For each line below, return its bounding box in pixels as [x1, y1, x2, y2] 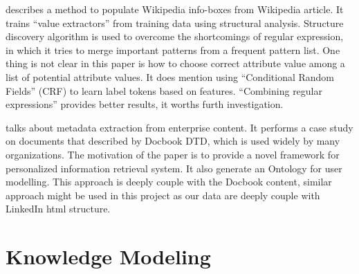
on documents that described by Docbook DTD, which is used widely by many [6, 134, 340, 148]
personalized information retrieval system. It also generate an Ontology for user [6, 161, 342, 175]
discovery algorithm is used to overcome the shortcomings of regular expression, [6, 29, 344, 44]
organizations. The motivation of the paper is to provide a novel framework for [6, 147, 340, 161]
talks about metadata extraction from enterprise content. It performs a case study [6, 120, 353, 134]
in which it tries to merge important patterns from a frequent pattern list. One [6, 42, 340, 57]
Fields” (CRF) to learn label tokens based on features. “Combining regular [6, 83, 322, 98]
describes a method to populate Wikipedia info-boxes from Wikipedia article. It [6, 2, 344, 16]
